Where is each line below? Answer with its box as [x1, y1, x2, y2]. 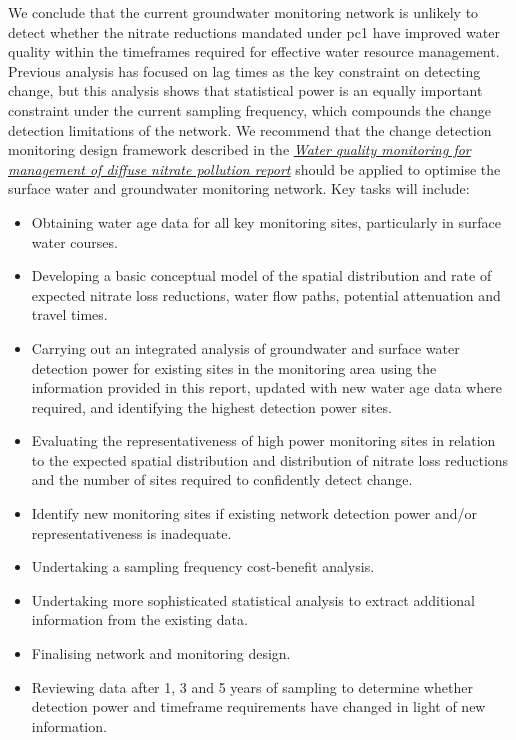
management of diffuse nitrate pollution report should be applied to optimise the [8, 158, 501, 179]
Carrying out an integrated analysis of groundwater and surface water [31, 337, 460, 358]
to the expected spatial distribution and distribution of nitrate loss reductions [31, 449, 509, 470]
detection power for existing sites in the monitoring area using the [31, 357, 437, 378]
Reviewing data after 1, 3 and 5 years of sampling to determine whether [31, 676, 473, 697]
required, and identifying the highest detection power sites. [31, 396, 392, 417]
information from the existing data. [31, 609, 248, 630]
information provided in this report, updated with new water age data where [31, 377, 502, 398]
